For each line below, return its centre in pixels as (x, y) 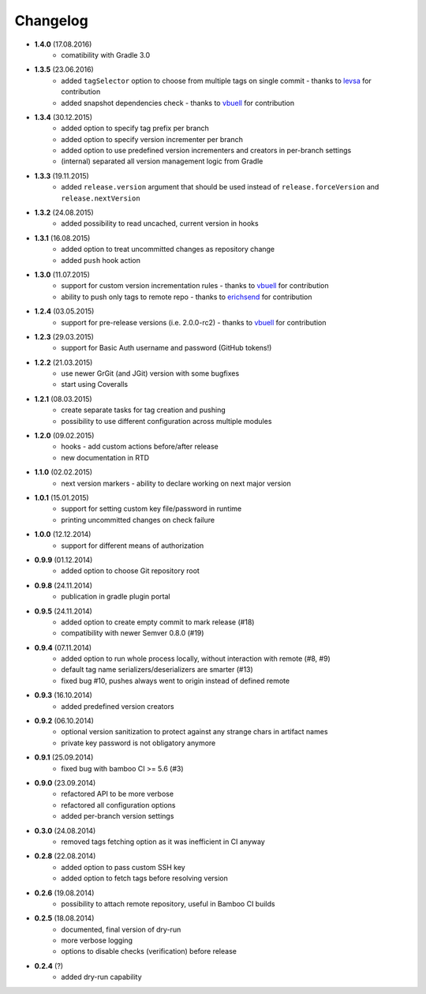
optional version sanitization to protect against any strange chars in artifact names (194, 732)
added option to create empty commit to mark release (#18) (158, 622)
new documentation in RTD (105, 457)
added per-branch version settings (118, 816)
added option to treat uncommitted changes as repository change (168, 249)
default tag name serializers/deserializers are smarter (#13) (157, 670)
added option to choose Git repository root (131, 571)
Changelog (51, 21)
